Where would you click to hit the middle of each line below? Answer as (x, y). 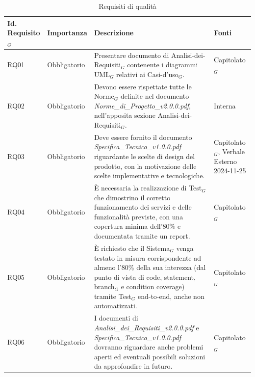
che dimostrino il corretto (132, 197)
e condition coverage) (153, 286)
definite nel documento (155, 96)
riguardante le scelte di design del (144, 156)
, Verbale (231, 151)
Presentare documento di (131, 55)
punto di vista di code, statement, (145, 277)
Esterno (226, 161)
